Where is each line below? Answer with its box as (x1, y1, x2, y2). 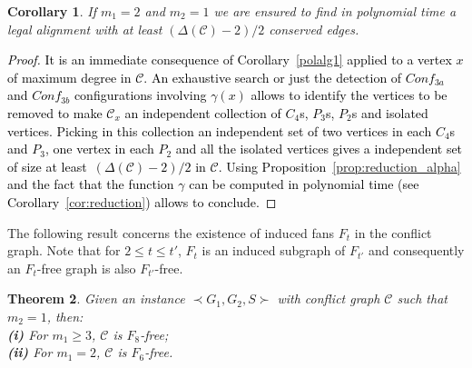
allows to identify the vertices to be (251, 85, 447, 104)
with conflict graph (277, 289, 380, 308)
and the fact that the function (7, 174, 174, 194)
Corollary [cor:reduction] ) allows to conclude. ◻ (7, 192, 277, 211)
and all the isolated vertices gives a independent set (175, 139, 463, 158)
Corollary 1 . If (7, 2, 96, 20)
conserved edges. (269, 19, 359, 38)
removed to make (7, 103, 103, 122)
